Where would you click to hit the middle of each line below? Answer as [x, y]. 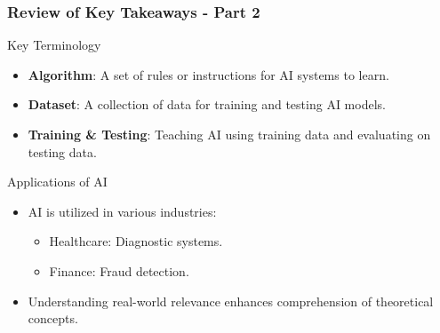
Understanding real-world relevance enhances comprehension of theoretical [231, 301]
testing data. [62, 151]
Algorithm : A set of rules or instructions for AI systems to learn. [208, 74]
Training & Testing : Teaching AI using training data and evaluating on [229, 134]
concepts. [53, 318]
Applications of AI [57, 182]
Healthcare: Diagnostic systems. [136, 241]
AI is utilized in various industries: [122, 211]
